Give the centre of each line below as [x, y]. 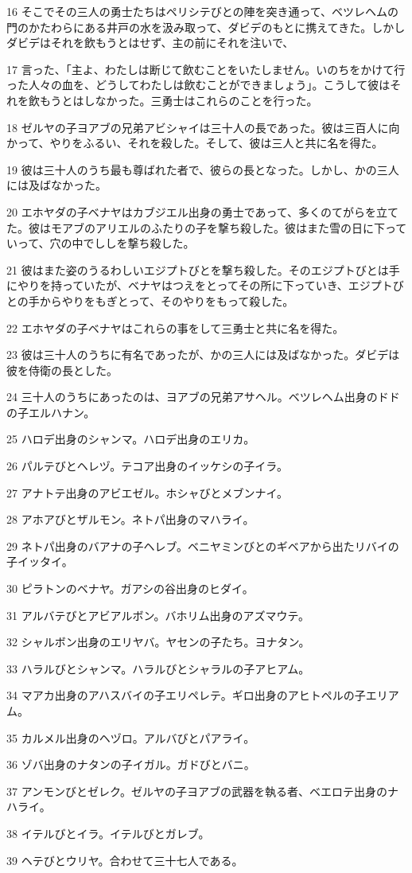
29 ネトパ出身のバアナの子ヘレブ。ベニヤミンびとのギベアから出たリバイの [203, 546]
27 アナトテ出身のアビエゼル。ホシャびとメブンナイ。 [148, 492]
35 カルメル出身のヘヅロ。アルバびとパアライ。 [131, 737]
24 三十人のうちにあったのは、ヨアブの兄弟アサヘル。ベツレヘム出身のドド [203, 397]
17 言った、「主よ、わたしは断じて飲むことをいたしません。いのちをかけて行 [206, 69]
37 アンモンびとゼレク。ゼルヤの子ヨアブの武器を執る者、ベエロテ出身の [197, 791]
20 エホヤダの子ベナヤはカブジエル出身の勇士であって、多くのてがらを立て [203, 211]
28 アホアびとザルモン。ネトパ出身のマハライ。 [130, 519]
